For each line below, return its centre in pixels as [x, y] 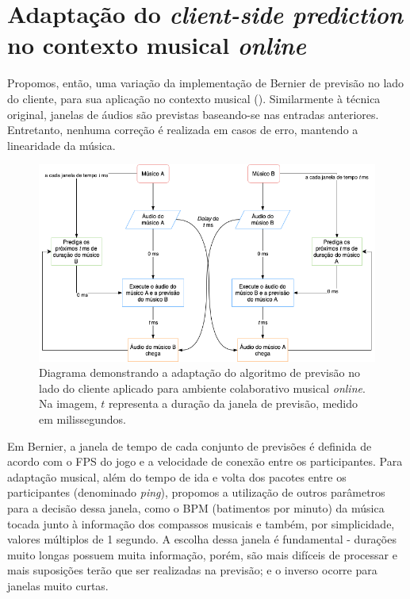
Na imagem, [68, 403]
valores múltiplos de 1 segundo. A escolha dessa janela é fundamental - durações [202, 539]
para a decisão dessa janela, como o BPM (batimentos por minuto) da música [196, 507]
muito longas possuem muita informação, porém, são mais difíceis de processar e [202, 554]
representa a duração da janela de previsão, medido [233, 403]
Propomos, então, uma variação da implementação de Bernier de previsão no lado [206, 83]
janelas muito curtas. [58, 585]
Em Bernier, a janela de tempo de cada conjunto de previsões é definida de [190, 445]
